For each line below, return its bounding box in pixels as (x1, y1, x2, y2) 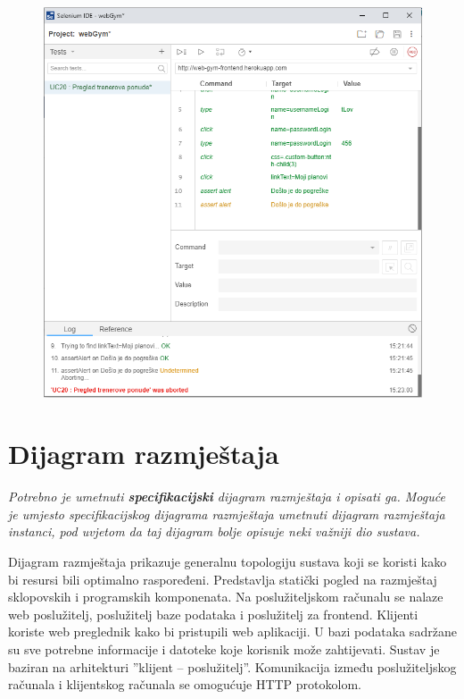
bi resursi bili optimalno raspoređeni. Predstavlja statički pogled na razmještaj (8, 569, 437, 588)
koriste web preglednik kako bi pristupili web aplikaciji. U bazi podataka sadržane (8, 622, 457, 641)
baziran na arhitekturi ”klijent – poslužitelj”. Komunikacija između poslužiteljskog (8, 657, 457, 676)
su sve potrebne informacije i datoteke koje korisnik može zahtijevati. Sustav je (8, 640, 440, 659)
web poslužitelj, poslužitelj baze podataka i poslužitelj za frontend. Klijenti (8, 604, 418, 623)
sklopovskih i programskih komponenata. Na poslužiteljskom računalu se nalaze (8, 587, 443, 606)
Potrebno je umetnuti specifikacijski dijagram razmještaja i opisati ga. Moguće (8, 487, 445, 506)
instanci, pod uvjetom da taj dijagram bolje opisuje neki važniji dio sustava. (8, 522, 420, 541)
